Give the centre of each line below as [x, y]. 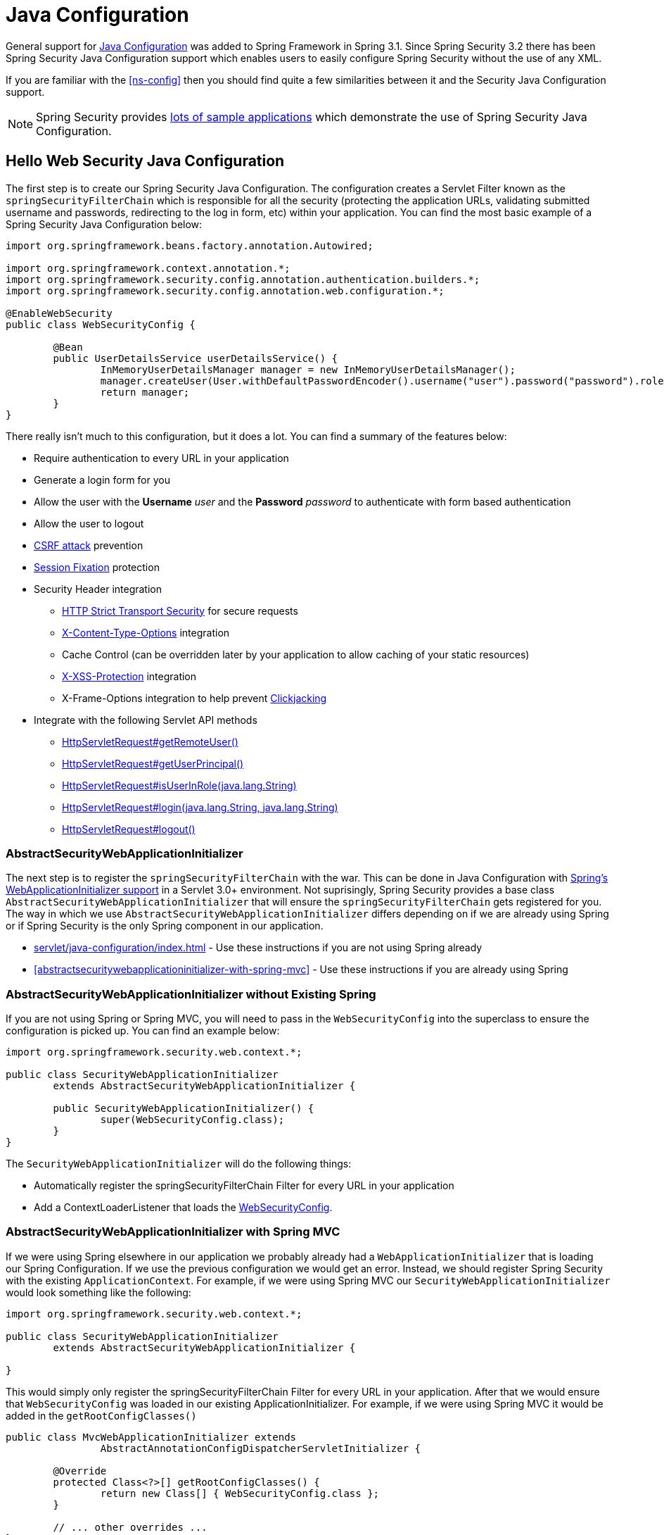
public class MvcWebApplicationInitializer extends [151, 1437]
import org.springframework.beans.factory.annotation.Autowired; [190, 245]
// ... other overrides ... [130, 1527]
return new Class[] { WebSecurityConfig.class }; [240, 1493]
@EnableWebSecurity [59, 313]
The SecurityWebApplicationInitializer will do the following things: [179, 1164]
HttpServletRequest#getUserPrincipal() [153, 763]
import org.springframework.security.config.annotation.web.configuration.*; [225, 290]
